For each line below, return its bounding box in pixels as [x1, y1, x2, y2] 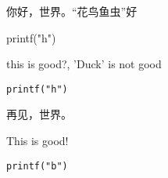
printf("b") [6, 160, 68, 172]
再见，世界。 [6, 106, 72, 122]
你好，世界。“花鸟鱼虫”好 [6, 3, 138, 19]
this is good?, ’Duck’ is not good [6, 56, 162, 72]
